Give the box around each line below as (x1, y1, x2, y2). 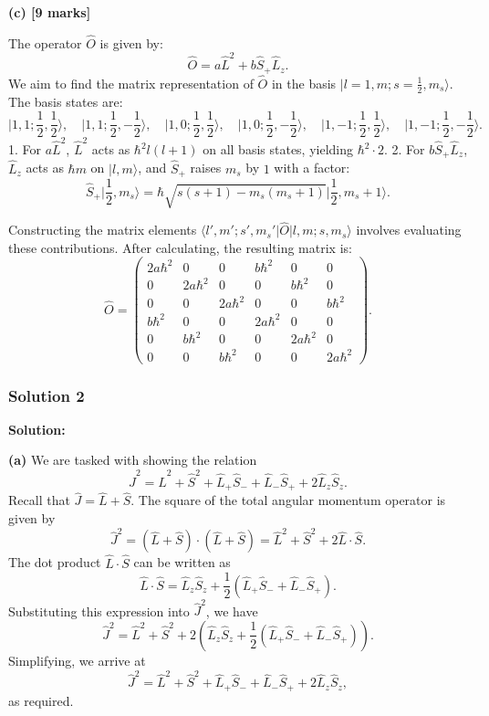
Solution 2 (8, 384, 85, 406)
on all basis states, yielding (203, 140, 354, 158)
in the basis (271, 73, 337, 92)
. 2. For (384, 140, 425, 158)
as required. (8, 690, 74, 710)
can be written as (133, 553, 231, 572)
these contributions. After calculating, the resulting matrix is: (8, 237, 352, 257)
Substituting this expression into (8, 601, 190, 620)
